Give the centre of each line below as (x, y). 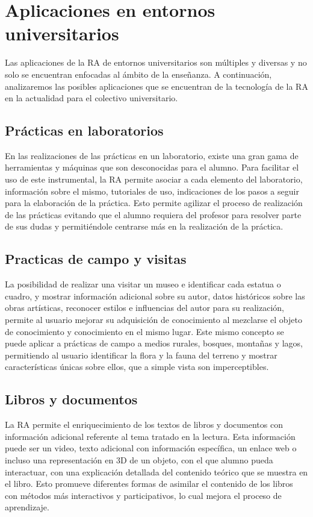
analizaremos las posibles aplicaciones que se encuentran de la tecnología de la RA (156, 86)
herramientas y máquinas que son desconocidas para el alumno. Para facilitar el (152, 167)
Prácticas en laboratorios (84, 130)
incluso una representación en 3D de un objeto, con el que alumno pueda (139, 459)
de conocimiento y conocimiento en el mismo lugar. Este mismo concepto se (144, 331)
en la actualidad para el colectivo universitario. (91, 98)
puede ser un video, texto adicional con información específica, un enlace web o (151, 448)
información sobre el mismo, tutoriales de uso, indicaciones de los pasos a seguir (152, 191)
